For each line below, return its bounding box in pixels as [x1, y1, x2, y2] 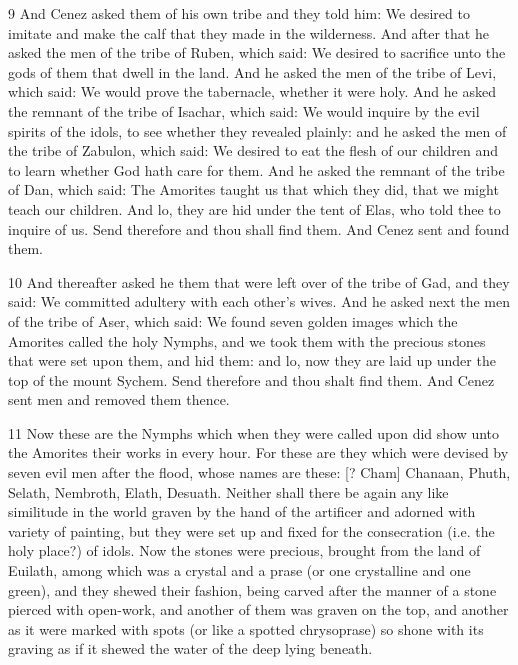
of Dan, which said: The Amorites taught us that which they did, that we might [8, 179, 499, 200]
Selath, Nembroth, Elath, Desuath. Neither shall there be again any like [8, 481, 449, 502]
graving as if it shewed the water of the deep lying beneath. [8, 638, 373, 659]
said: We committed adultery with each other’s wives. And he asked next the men [8, 291, 511, 312]
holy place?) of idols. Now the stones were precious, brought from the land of [8, 540, 481, 561]
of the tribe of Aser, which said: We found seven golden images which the [8, 310, 458, 331]
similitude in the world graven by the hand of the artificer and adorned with [8, 501, 476, 522]
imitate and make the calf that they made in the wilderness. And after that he [8, 22, 489, 43]
